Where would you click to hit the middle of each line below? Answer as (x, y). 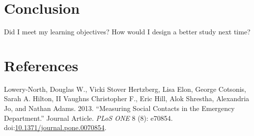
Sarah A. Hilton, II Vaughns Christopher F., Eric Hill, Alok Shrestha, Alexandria (127, 98)
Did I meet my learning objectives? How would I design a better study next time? (127, 32)
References (41, 65)
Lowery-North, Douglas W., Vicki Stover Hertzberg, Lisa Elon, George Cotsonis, (125, 89)
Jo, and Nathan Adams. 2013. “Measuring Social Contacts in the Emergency (119, 108)
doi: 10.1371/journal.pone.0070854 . (55, 127)
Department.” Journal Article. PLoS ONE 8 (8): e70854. (88, 118)
